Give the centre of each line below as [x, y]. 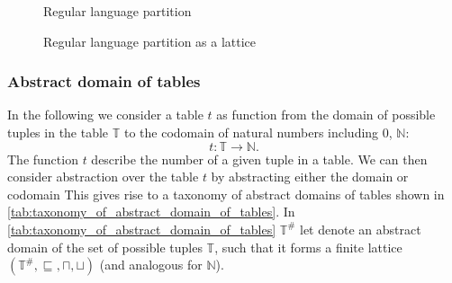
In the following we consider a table [105, 115]
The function [43, 159]
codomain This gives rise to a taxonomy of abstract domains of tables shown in [226, 194]
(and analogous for [151, 265]
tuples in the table [58, 132]
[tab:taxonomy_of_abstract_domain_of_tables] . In [151, 212]
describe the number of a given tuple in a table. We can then [259, 159]
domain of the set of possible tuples [105, 247]
